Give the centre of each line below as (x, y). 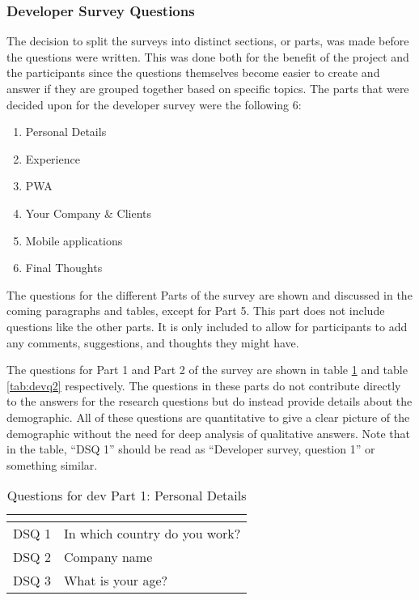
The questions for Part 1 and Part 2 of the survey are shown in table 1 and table (207, 370)
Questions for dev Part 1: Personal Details (127, 496)
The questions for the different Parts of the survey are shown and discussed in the (209, 294)
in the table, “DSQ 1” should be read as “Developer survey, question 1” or (191, 449)
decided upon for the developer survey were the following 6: (154, 104)
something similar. (52, 464)
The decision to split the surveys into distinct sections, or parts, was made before (208, 41)
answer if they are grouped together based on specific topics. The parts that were (208, 88)
